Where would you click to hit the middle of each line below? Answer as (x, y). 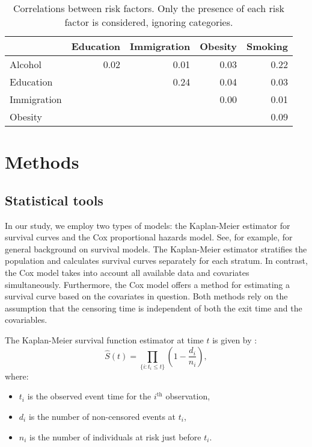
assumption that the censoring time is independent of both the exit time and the (154, 308)
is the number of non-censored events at (102, 417)
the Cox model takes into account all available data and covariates (127, 272)
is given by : (235, 339)
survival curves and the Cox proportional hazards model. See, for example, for (149, 237)
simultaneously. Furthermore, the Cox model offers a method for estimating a (147, 284)
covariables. (26, 320)
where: (17, 376)
